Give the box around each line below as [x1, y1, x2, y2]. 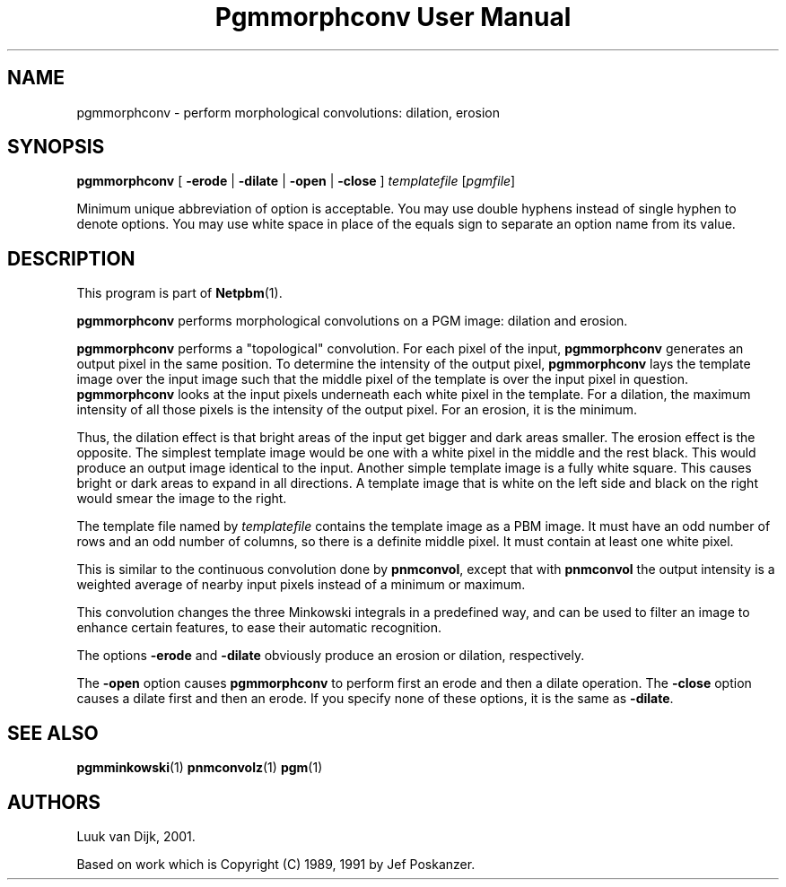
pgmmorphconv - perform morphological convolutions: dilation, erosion [76, 104, 500, 120]
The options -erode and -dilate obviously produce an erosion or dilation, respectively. [76, 648, 585, 664]
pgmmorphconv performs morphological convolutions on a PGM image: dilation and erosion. [76, 313, 628, 329]
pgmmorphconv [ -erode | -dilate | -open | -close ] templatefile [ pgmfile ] [76, 173, 516, 189]
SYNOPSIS [7, 135, 105, 159]
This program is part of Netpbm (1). [76, 285, 283, 301]
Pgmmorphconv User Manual [214, 2, 572, 32]
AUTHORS [7, 790, 101, 813]
